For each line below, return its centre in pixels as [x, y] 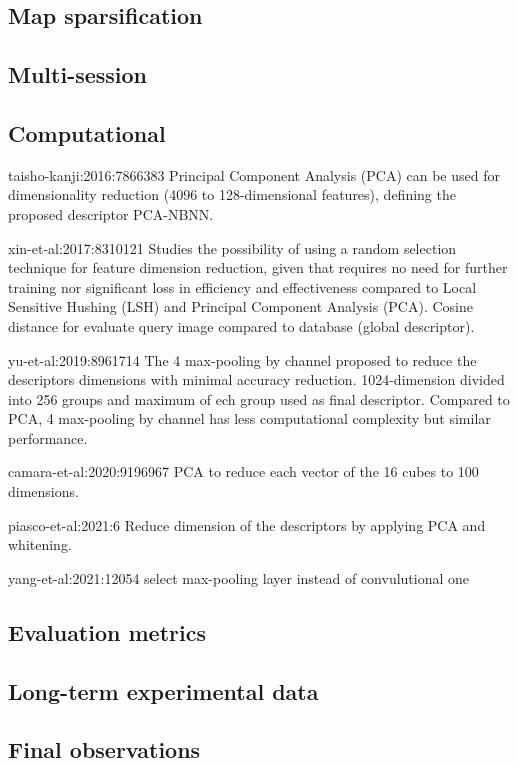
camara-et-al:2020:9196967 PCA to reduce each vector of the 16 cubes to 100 [243, 471]
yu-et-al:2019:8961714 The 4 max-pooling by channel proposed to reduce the [242, 359]
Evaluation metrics [107, 631]
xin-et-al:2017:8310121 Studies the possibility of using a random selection [232, 247]
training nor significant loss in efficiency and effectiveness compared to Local [242, 286]
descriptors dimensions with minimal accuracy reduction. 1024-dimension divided [256, 379]
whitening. [40, 544]
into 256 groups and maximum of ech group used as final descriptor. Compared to [259, 398]
